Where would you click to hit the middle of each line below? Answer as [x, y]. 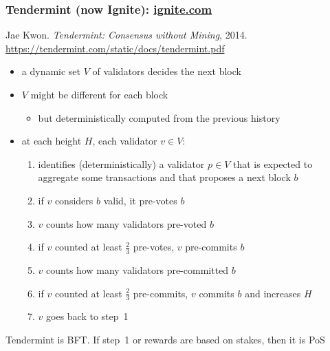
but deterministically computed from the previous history [159, 117]
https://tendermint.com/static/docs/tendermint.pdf [115, 48]
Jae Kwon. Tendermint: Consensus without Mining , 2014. [126, 35]
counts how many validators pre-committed [137, 269]
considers [74, 200]
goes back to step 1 [87, 316]
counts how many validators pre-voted [126, 223]
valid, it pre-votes [140, 200]
